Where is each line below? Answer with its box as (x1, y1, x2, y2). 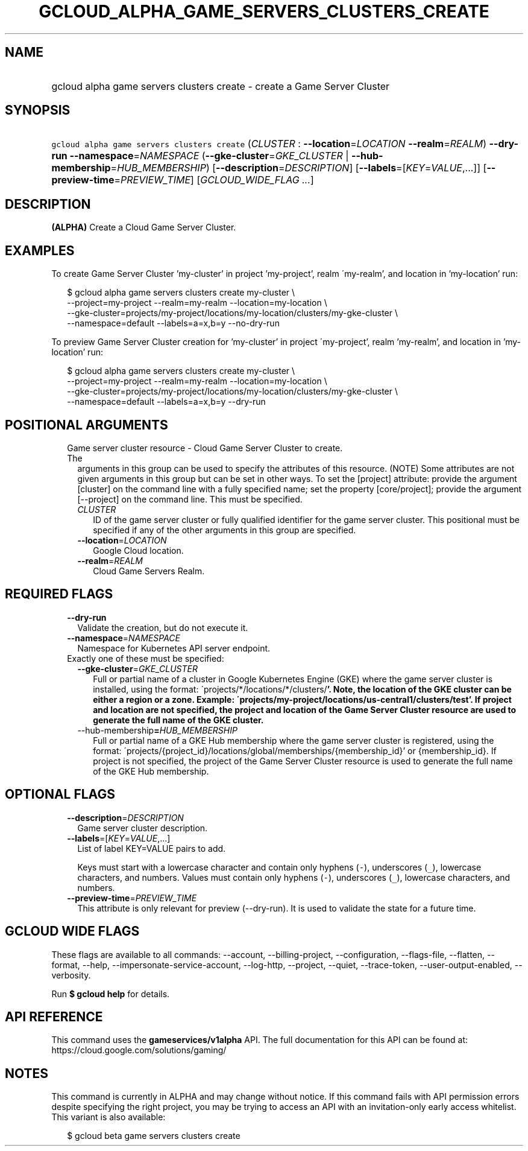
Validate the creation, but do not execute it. (77, 622, 248, 633)
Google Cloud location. (93, 545, 184, 556)
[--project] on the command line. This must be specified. (77, 493, 303, 504)
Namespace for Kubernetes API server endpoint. (77, 642, 271, 653)
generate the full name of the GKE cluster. (93, 714, 264, 725)
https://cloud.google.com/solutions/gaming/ (51, 1045, 227, 1056)
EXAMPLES (5, 243, 75, 258)
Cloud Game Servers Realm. (93, 565, 205, 576)
